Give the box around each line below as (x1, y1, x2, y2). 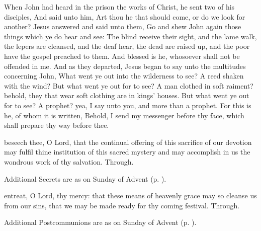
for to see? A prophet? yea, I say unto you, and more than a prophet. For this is (4, 100, 251, 110)
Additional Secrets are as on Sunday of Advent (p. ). (4, 173, 166, 184)
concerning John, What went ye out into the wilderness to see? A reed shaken (4, 70, 244, 81)
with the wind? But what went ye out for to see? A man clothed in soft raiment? (4, 80, 253, 91)
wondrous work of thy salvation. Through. (4, 156, 134, 167)
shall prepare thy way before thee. (4, 120, 109, 130)
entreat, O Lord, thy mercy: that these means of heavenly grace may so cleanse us (4, 190, 257, 201)
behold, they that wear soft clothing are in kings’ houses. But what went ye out (4, 90, 249, 101)
